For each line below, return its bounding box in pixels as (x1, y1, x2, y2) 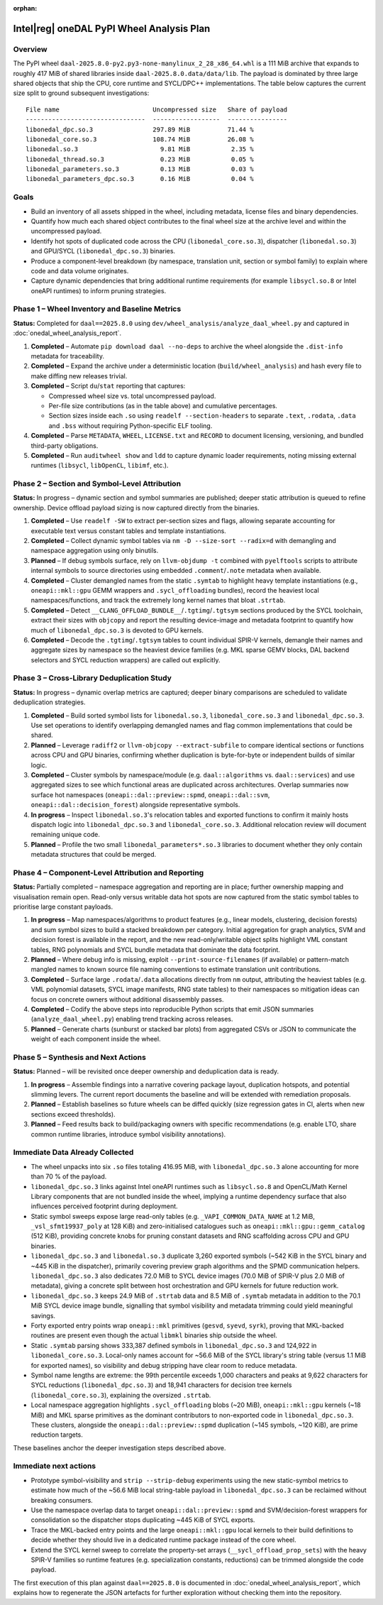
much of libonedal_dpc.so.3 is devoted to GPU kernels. (30, 625, 204, 635)
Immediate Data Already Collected (13, 1147, 134, 1157)
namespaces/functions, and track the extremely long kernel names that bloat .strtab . (30, 596, 286, 605)
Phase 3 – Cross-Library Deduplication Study (13, 673, 172, 683)
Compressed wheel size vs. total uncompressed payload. (48, 391, 216, 400)
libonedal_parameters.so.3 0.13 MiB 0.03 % (26, 165, 255, 173)
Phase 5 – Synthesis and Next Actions (13, 1052, 147, 1062)
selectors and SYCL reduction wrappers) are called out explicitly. (30, 655, 221, 664)
